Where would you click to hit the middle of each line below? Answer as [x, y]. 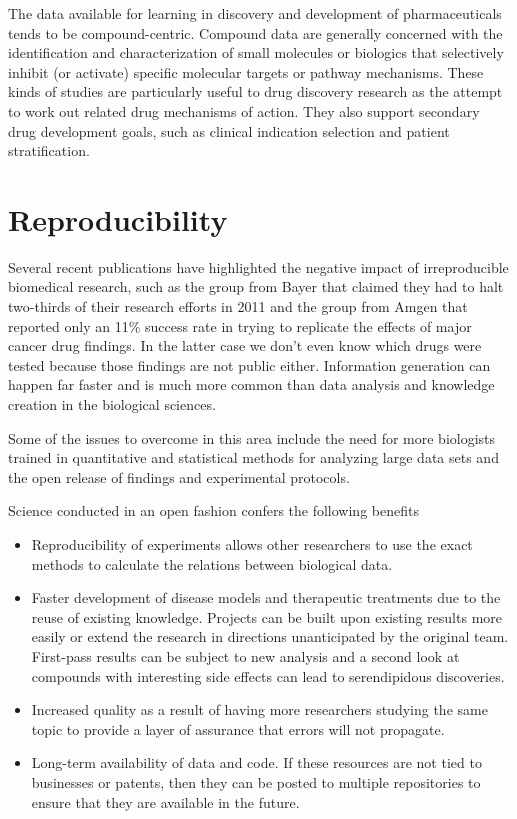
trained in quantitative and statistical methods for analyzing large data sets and [253, 457]
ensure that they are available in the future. [165, 801]
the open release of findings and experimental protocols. [179, 476]
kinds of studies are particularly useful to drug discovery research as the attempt [255, 91]
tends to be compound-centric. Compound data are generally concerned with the [255, 32]
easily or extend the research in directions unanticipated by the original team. [270, 636]
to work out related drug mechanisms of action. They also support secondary [244, 110]
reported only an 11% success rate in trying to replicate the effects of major [240, 325]
